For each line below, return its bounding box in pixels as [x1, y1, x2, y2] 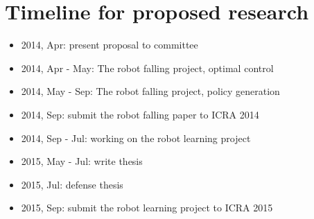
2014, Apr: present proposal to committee [21, 37, 198, 52]
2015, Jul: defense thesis [21, 177, 123, 191]
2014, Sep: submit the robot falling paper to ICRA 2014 [21, 107, 259, 121]
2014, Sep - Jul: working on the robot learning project [21, 130, 251, 145]
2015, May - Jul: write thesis [21, 154, 143, 168]
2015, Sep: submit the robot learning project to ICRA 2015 [21, 200, 273, 215]
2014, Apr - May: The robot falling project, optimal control [21, 60, 274, 75]
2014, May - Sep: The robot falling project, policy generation [21, 84, 280, 98]
